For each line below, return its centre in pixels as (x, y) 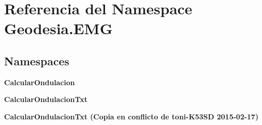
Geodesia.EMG (58, 28)
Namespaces (37, 60)
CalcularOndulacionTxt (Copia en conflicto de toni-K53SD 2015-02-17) (131, 116)
